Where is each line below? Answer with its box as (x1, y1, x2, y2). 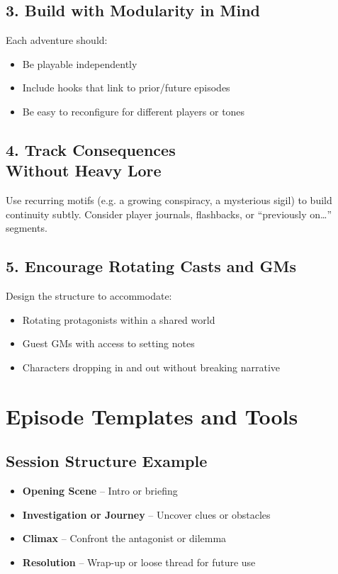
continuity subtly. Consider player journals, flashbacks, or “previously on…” (6, 206, 332, 221)
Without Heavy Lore (6, 159, 162, 181)
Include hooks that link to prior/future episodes (22, 80, 230, 95)
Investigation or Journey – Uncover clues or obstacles (22, 507, 271, 522)
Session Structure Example (6, 450, 208, 472)
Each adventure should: (6, 33, 108, 47)
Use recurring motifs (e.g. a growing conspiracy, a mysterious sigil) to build (6, 193, 332, 208)
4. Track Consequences (6, 138, 176, 160)
